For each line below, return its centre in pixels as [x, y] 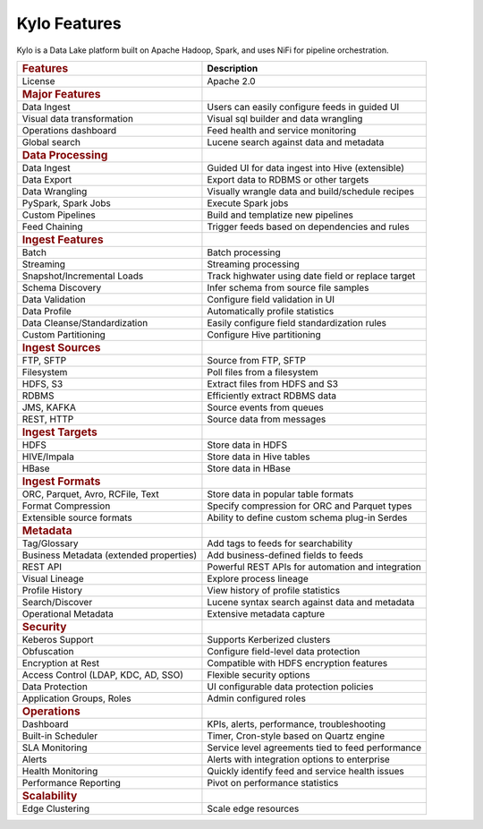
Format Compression [66, 506]
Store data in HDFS [247, 445]
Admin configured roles [256, 698]
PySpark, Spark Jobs [67, 203]
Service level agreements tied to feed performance [314, 748]
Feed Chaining [53, 226]
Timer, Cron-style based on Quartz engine [296, 736]
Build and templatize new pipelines [280, 215]
